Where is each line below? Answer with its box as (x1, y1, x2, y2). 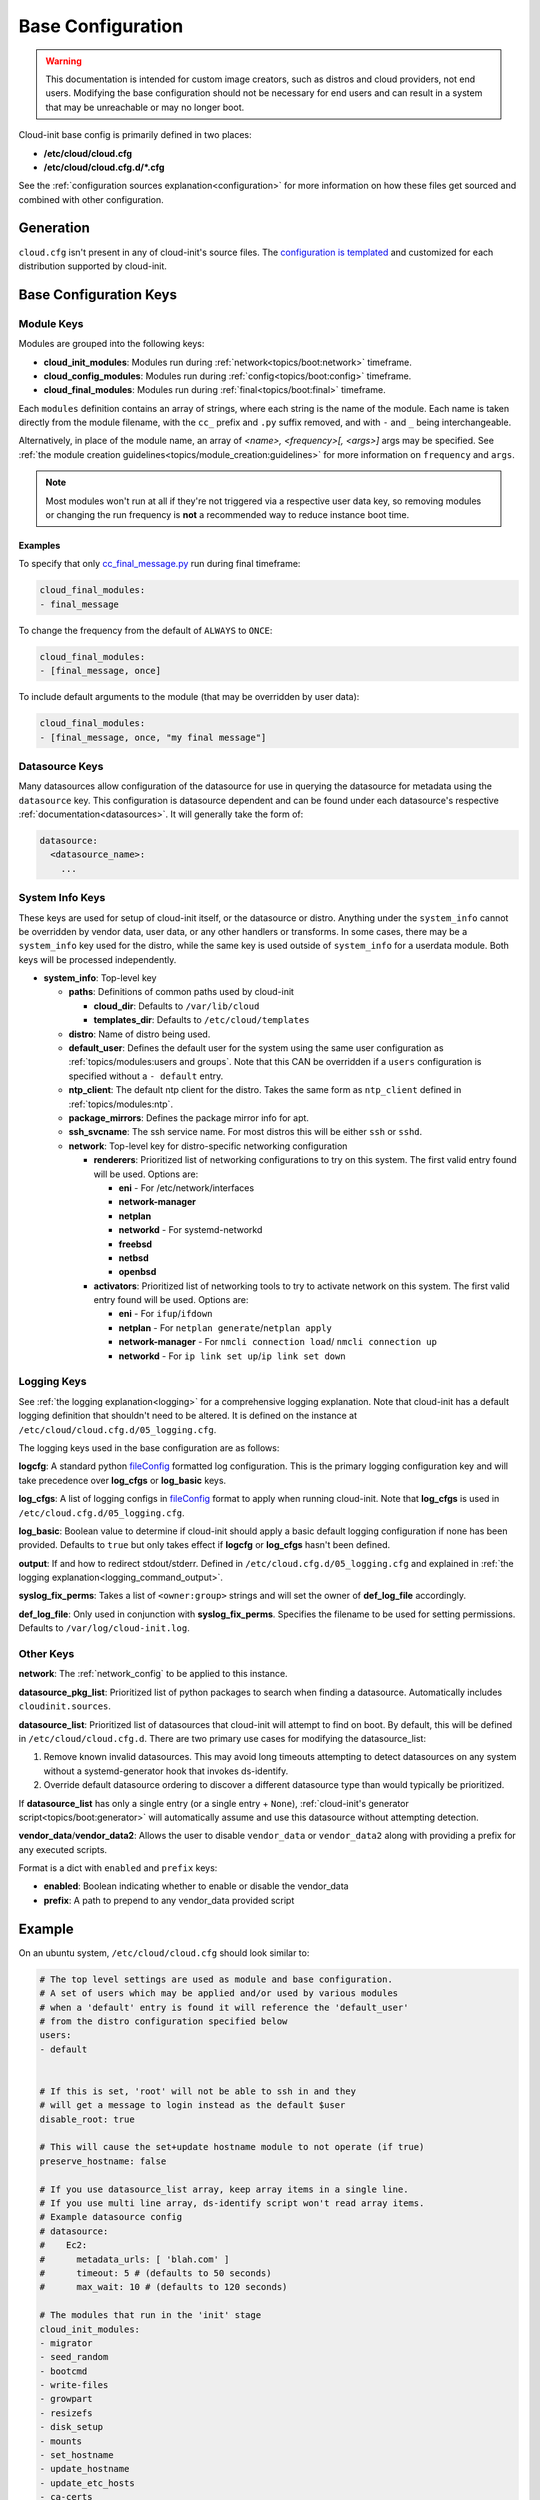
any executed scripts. (18, 1843, 108, 1855)
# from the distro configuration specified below (39, 2015, 288, 2027)
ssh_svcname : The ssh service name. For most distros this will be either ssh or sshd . (68, 1126, 423, 1138)
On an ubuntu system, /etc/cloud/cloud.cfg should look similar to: (18, 1946, 310, 1959)
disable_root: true (39, 2113, 135, 2125)
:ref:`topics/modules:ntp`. (68, 1098, 174, 1110)
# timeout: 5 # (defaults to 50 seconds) (39, 2267, 272, 2279)
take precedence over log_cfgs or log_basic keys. (18, 1474, 227, 1486)
